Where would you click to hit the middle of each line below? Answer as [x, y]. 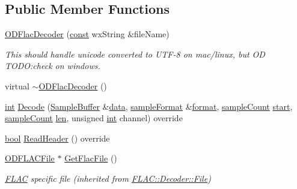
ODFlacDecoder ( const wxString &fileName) [87, 34]
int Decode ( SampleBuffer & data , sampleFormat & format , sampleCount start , [149, 106]
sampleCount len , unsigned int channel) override [94, 118]
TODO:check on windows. [53, 66]
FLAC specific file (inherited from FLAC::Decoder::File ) [108, 178]
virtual [17, 85]
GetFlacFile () [91, 158]
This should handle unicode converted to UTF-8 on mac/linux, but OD [135, 54]
